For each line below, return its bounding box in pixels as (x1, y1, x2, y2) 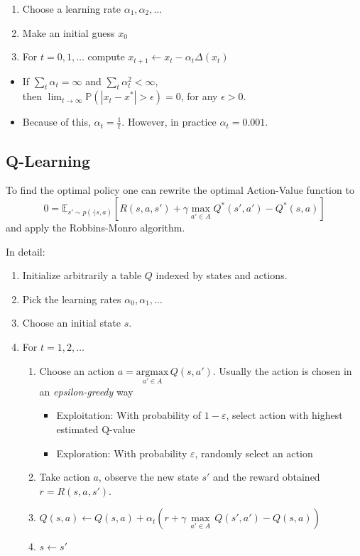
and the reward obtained (213, 469, 320, 484)
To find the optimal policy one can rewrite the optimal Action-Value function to (6, 182, 354, 197)
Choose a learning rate (22, 1, 121, 16)
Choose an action (39, 363, 115, 378)
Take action (39, 469, 90, 484)
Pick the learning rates (22, 291, 121, 306)
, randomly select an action (195, 445, 313, 460)
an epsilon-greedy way (39, 383, 133, 398)
